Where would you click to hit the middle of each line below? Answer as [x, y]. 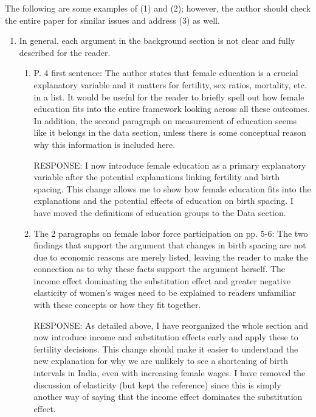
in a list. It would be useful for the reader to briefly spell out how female [169, 96]
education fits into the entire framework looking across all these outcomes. [172, 109]
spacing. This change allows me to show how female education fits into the [172, 188]
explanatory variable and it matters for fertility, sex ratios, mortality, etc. [170, 84]
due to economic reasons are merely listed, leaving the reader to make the [171, 257]
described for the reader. [65, 52]
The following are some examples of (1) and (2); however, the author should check [158, 8]
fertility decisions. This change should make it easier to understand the [166, 349]
